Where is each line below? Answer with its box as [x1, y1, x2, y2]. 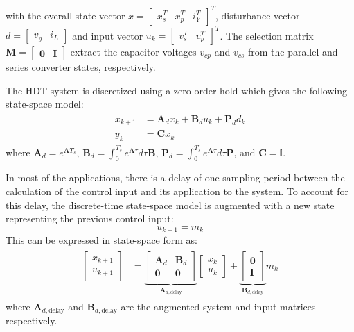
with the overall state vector [6, 8, 125, 22]
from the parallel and [248, 44, 338, 58]
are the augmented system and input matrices [121, 299, 316, 313]
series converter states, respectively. [6, 60, 156, 74]
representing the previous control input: [6, 211, 174, 226]
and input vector [72, 28, 143, 42]
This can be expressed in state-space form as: [6, 233, 197, 247]
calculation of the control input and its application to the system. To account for [6, 184, 348, 199]
